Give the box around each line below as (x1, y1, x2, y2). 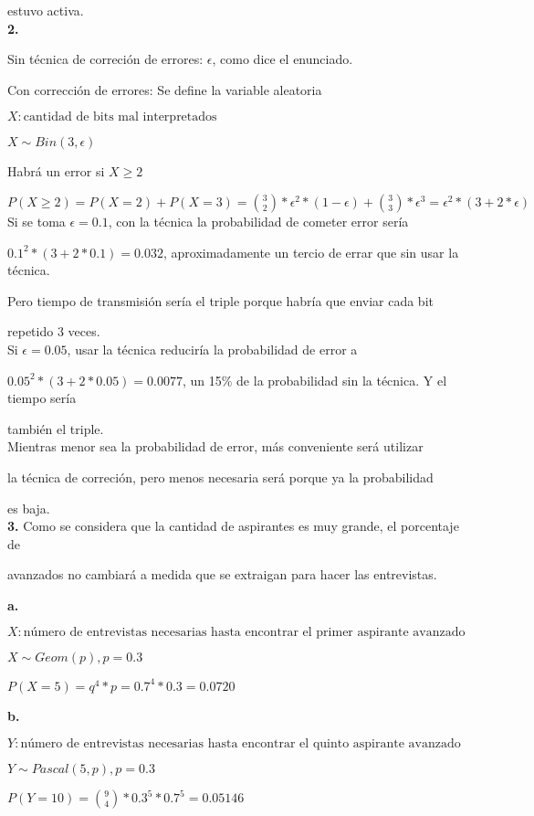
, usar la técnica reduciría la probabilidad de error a (67, 339, 358, 358)
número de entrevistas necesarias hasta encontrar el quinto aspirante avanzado (20, 737, 461, 750)
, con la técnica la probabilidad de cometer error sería (108, 211, 409, 230)
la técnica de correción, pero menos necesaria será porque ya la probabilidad (7, 467, 434, 486)
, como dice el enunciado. (212, 49, 353, 69)
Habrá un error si (7, 162, 105, 181)
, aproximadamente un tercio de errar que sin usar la (162, 242, 459, 261)
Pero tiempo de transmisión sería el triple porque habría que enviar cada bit (7, 291, 434, 310)
